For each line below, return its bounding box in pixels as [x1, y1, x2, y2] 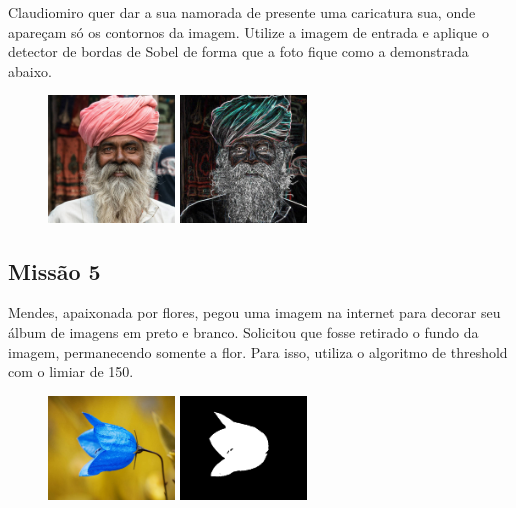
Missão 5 [8, 255, 101, 286]
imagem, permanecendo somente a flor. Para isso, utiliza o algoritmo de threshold [8, 341, 508, 362]
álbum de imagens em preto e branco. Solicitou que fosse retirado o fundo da [8, 321, 479, 342]
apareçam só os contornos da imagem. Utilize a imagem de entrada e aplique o [8, 21, 489, 42]
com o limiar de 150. [8, 361, 134, 382]
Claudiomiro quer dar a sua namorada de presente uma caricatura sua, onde [8, 2, 476, 22]
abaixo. [8, 60, 52, 81]
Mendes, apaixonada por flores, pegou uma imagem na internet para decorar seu [8, 302, 501, 323]
